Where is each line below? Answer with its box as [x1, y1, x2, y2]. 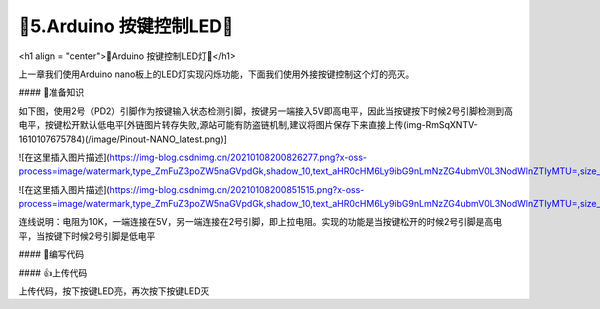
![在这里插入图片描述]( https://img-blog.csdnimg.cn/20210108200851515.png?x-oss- [18, 183, 365, 195]
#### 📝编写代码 [18, 248, 85, 260]
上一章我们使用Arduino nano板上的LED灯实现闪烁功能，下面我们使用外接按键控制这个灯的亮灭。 [18, 68, 415, 80]
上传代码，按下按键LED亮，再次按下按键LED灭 [18, 285, 210, 297]
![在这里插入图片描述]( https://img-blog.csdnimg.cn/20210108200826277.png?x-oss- [18, 151, 367, 163]
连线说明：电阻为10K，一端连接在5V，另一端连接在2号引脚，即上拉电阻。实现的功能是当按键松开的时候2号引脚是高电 [18, 216, 502, 228]
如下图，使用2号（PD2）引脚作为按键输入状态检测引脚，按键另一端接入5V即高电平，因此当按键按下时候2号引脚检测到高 [18, 105, 514, 117]
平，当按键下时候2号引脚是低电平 [18, 230, 156, 242]
